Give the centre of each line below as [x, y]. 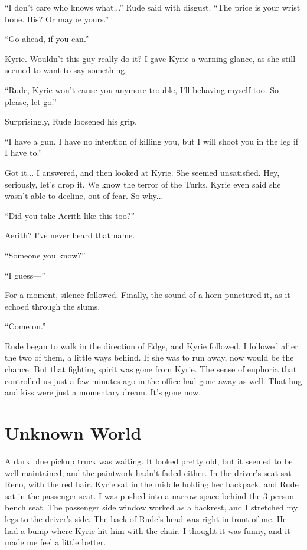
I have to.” [23, 153]
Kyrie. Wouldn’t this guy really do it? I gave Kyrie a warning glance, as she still [150, 58]
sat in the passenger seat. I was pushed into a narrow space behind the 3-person [149, 495]
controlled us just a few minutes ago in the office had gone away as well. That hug [153, 380]
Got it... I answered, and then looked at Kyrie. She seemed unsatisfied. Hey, [142, 172]
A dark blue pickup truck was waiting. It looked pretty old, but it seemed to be [149, 461]
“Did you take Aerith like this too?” [70, 215]
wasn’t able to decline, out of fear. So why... [84, 196]
